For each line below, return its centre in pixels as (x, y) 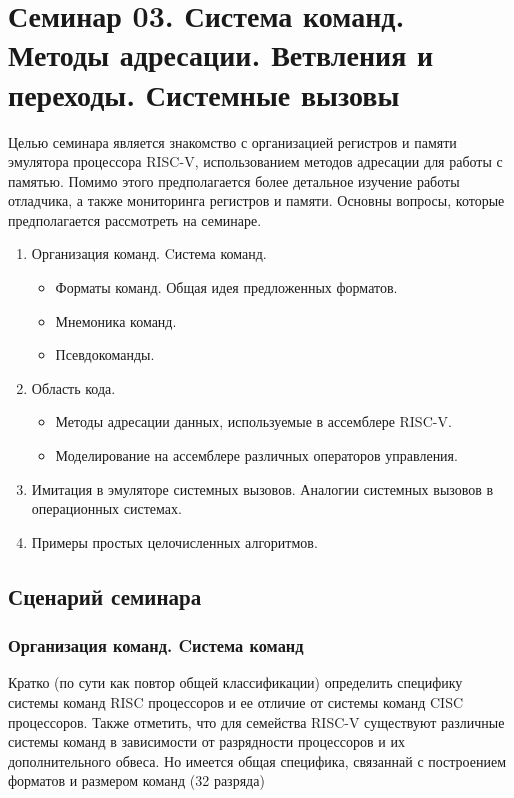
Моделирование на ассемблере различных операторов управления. (256, 455)
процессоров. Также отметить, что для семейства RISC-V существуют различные (256, 721)
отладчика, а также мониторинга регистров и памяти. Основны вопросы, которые (256, 200)
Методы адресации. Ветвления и (221, 54)
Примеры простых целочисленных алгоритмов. (174, 541)
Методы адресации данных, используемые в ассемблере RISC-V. (253, 421)
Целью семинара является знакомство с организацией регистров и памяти (232, 141)
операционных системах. (106, 508)
